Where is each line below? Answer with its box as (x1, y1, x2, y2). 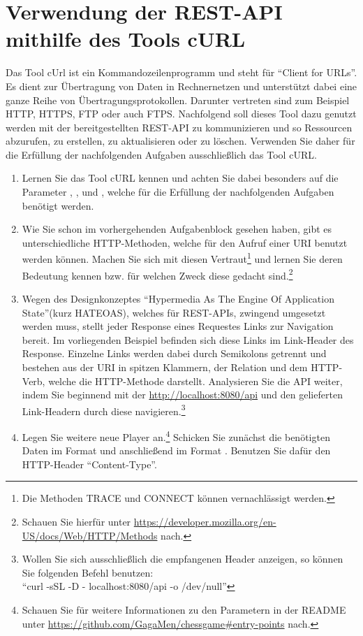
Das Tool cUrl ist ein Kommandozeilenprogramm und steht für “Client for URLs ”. (6, 65, 357, 80)
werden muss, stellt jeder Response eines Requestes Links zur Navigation (22, 319, 334, 333)
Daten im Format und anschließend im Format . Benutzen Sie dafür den (22, 443, 331, 458)
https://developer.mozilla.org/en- (133, 514, 276, 528)
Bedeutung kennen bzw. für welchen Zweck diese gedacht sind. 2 (22, 266, 293, 282)
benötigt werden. (22, 198, 94, 212)
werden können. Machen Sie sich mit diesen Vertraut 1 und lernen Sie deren (22, 250, 343, 266)
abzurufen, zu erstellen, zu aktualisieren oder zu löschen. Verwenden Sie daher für (6, 133, 355, 148)
